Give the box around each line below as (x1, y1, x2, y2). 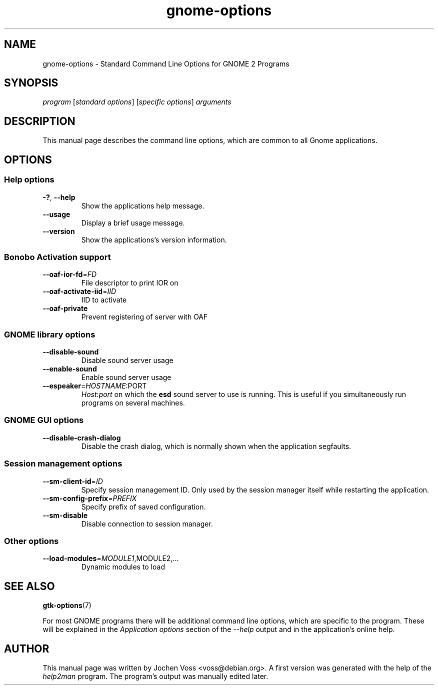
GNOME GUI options (4, 415, 84, 425)
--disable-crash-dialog (42, 433, 121, 442)
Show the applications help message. (81, 201, 204, 210)
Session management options (4, 458, 122, 469)
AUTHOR (4, 642, 49, 655)
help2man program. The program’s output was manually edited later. (42, 671, 268, 680)
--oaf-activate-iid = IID (42, 287, 116, 296)
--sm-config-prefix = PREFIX (42, 493, 137, 502)
